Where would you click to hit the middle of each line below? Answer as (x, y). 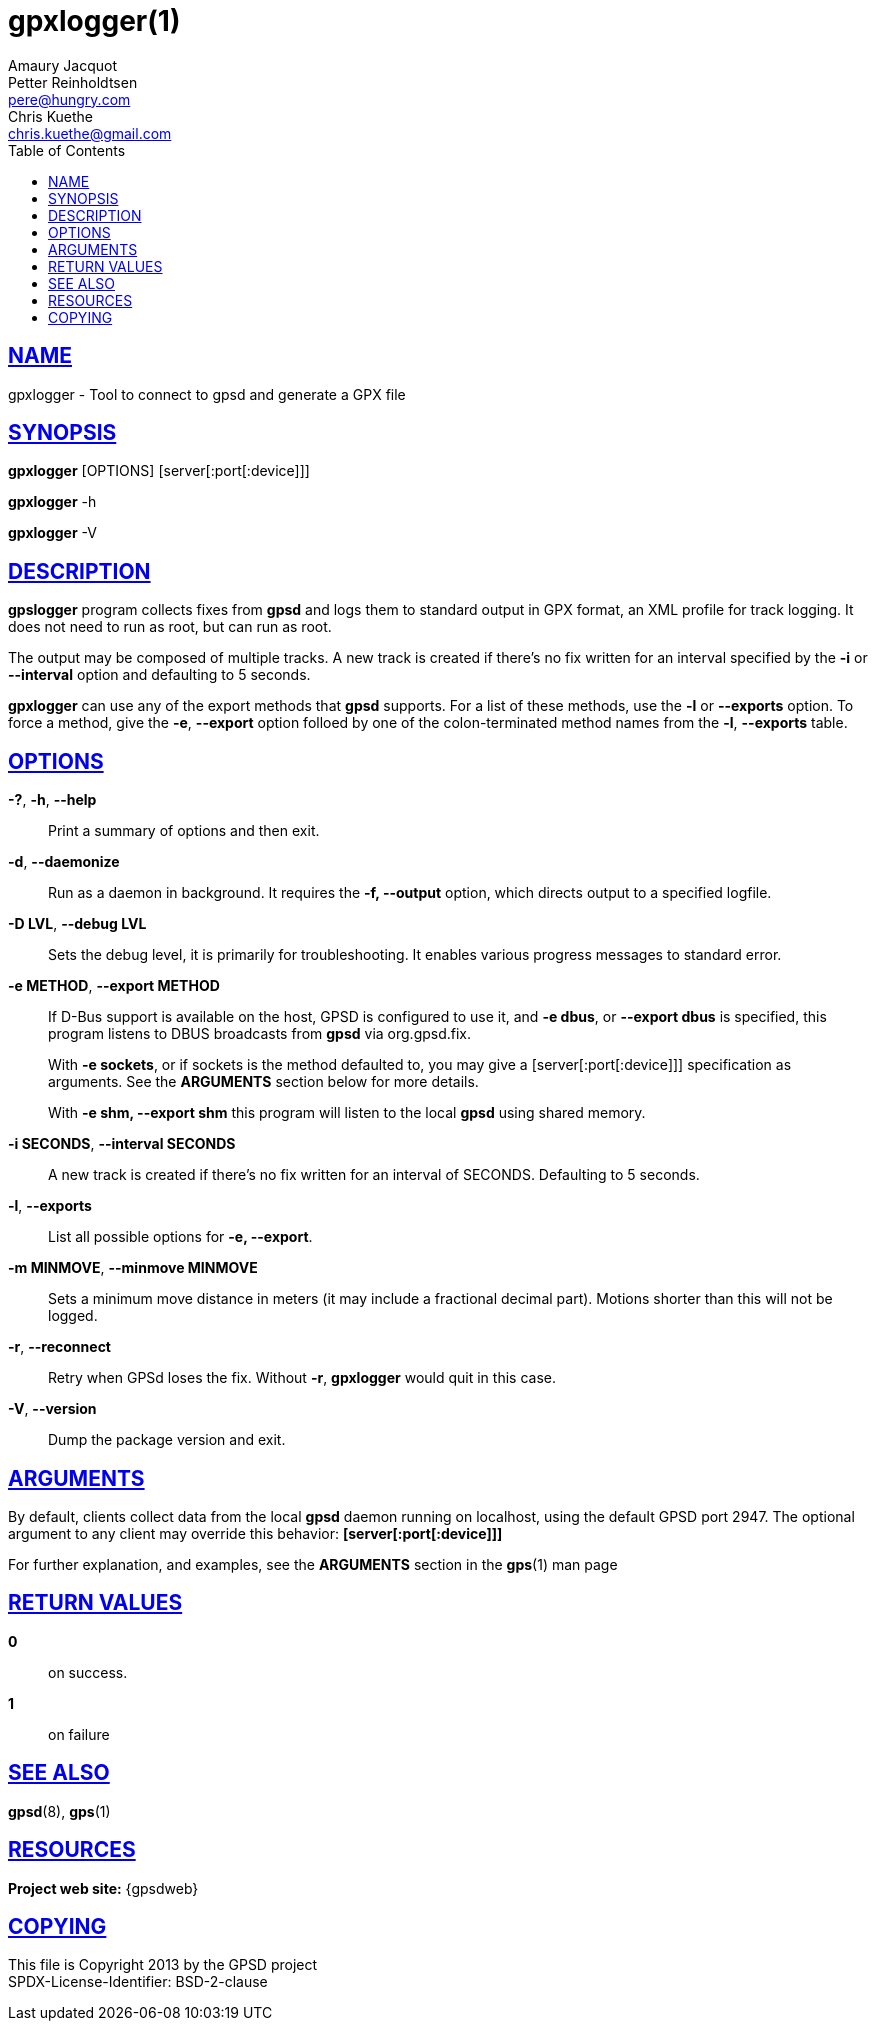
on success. (88, 1672)
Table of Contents (67, 150)
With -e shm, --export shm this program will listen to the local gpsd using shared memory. (347, 1113)
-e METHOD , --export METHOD (114, 986)
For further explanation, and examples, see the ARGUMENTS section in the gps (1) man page (313, 1564)
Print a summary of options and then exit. (184, 831)
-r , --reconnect (59, 1347)
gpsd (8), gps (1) (59, 1811)
